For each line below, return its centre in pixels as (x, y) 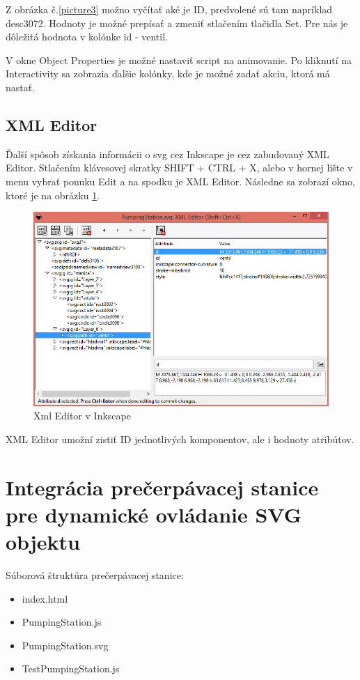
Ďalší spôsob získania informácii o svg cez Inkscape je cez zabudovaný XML (167, 154)
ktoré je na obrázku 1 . (53, 195)
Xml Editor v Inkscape (82, 416)
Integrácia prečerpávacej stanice (162, 487)
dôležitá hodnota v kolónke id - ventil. (87, 37)
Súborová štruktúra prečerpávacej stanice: (95, 575)
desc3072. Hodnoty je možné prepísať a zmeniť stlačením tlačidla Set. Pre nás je (177, 23)
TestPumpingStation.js (71, 669)
